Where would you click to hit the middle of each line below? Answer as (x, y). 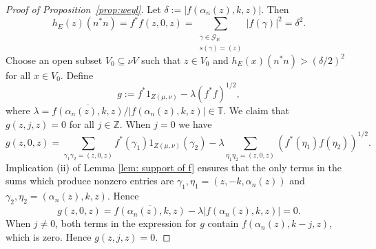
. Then (275, 9)
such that (161, 59)
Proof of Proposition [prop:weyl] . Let (83, 9)
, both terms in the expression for (126, 223)
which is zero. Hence (49, 236)
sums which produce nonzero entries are (90, 181)
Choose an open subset (54, 59)
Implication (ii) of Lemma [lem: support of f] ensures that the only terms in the (174, 167)
